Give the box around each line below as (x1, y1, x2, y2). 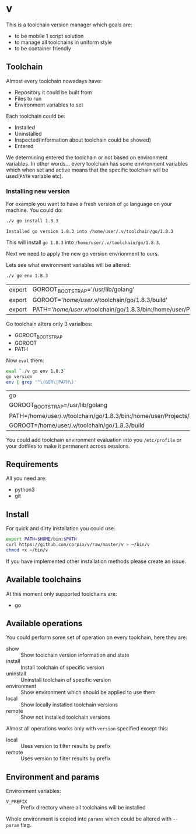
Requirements (6, 459, 58, 469)
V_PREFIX (6, 799, 27, 805)
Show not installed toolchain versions (20, 713, 111, 721)
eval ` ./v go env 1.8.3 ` (6, 368, 66, 374)
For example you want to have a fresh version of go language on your (6, 201, 172, 208)
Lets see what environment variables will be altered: (6, 261, 131, 268)
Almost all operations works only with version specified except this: (6, 725, 169, 732)
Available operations (6, 619, 83, 629)
